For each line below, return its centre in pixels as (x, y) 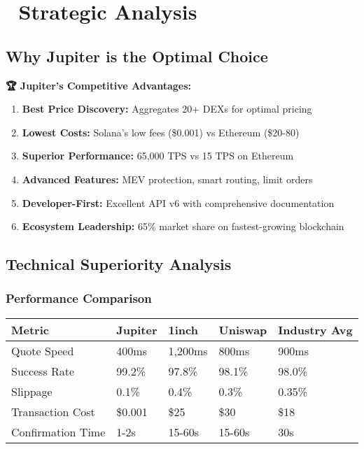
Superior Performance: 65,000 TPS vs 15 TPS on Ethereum (158, 156)
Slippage (32, 391)
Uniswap (243, 329)
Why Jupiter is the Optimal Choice (137, 56)
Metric (30, 329)
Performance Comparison (79, 298)
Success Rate (43, 371)
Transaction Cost (53, 411)
